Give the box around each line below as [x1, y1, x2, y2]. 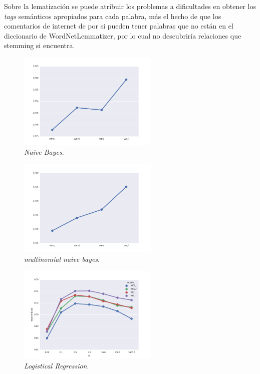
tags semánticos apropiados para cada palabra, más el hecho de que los [4, 11, 221, 21]
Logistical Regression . [24, 360, 89, 370]
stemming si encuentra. [4, 40, 75, 51]
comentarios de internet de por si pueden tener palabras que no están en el [4, 21, 233, 31]
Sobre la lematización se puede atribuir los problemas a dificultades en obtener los [4, 1, 256, 11]
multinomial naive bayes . [24, 253, 100, 264]
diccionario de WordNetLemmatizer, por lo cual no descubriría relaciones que [4, 30, 241, 41]
